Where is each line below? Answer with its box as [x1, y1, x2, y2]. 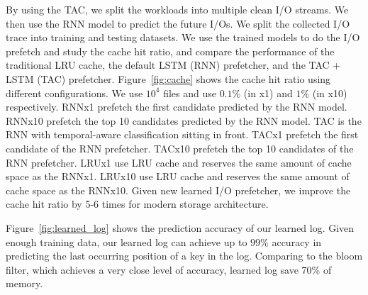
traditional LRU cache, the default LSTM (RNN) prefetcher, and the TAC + [6, 57, 341, 72]
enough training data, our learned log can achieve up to [6, 234, 247, 249]
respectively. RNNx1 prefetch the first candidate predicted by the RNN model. [6, 99, 347, 114]
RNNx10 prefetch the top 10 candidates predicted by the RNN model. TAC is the [6, 113, 362, 128]
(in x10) [312, 85, 347, 100]
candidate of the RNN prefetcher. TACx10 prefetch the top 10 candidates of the [6, 140, 354, 155]
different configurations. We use [6, 85, 143, 100]
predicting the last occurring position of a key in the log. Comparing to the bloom [6, 248, 363, 263]
